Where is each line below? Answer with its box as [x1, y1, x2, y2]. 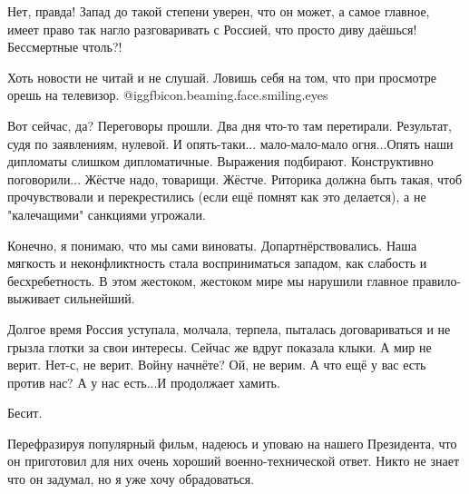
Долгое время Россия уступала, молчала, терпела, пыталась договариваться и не [7, 319, 451, 338]
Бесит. [7, 403, 43, 422]
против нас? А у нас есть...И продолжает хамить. [7, 372, 280, 391]
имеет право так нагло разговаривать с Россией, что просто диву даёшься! [7, 19, 417, 38]
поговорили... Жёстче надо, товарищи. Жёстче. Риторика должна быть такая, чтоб [7, 169, 463, 188]
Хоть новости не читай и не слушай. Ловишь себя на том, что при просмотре [7, 67, 436, 86]
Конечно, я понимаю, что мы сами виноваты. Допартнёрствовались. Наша [7, 235, 417, 254]
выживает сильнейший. [7, 289, 135, 308]
